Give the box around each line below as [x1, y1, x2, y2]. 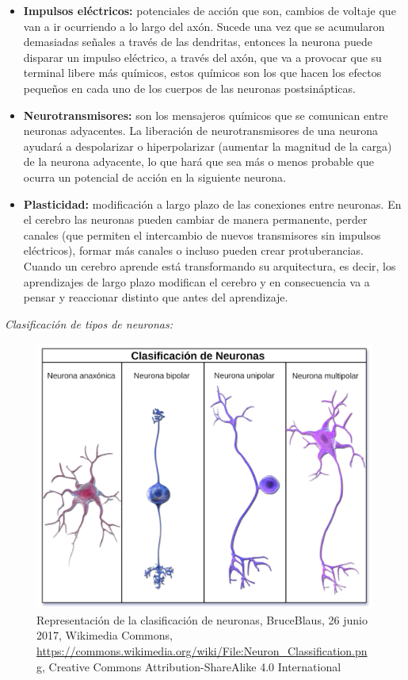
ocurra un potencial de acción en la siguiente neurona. [23, 168, 286, 185]
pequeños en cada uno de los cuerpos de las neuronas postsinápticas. [23, 79, 356, 96]
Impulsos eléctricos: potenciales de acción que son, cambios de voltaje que [23, 2, 396, 18]
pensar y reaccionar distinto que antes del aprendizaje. [23, 289, 288, 305]
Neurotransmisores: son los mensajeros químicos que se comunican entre [23, 106, 388, 123]
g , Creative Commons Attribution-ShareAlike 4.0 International [36, 658, 341, 674]
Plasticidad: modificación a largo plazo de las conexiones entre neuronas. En [23, 195, 402, 212]
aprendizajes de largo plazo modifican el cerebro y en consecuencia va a [23, 273, 370, 290]
